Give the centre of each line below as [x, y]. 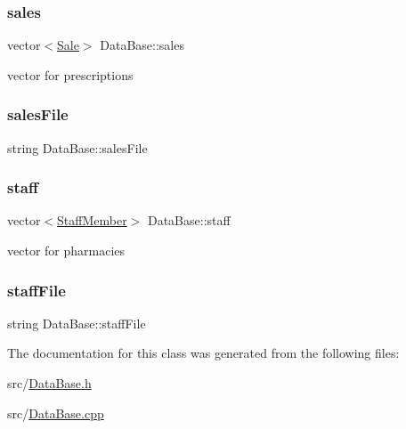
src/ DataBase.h [49, 383]
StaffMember [92, 220]
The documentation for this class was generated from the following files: [203, 353]
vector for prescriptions [70, 74]
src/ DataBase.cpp [56, 413]
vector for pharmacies [66, 251]
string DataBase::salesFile [77, 147]
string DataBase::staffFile [77, 323]
